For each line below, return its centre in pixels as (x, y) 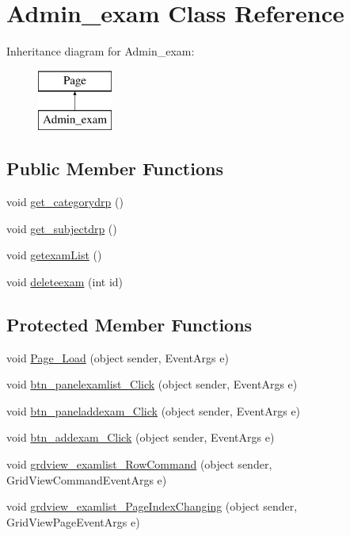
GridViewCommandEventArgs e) (87, 479)
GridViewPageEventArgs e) (73, 521)
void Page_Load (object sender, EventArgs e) (118, 357)
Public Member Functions (115, 168)
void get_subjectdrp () (62, 228)
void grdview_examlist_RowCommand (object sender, (139, 464)
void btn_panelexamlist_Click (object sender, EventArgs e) (152, 384)
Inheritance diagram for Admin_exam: (101, 51)
